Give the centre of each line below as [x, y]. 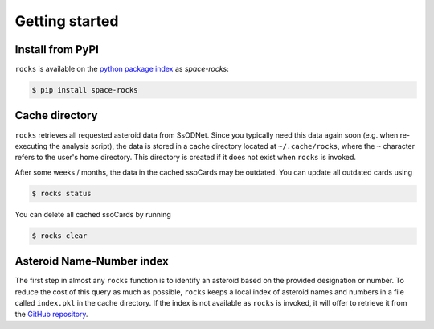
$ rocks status [61, 193]
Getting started [67, 21]
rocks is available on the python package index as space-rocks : [122, 69]
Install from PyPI [57, 49]
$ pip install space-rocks [85, 90]
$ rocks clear [59, 236]
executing [31, 146]
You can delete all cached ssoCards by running [93, 214]
